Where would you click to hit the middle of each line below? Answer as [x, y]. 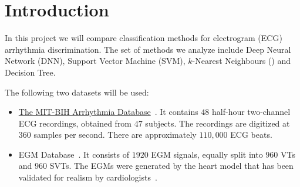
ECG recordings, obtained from [75, 123]
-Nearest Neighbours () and [241, 61]
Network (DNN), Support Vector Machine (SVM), [95, 61]
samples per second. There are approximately [115, 135]
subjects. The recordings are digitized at [218, 123]
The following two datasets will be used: [77, 92]
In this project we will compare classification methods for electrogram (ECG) [144, 38]
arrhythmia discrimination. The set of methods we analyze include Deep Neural [148, 49]
